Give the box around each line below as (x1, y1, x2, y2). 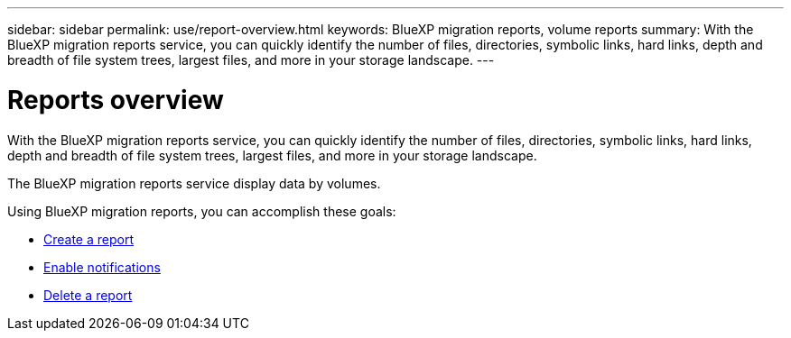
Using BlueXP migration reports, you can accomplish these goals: (7, 203, 396, 219)
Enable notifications (43, 259, 161, 275)
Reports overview (7, 84, 224, 115)
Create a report (43, 231, 135, 247)
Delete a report (43, 287, 133, 303)
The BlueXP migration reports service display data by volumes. (7, 175, 381, 191)
